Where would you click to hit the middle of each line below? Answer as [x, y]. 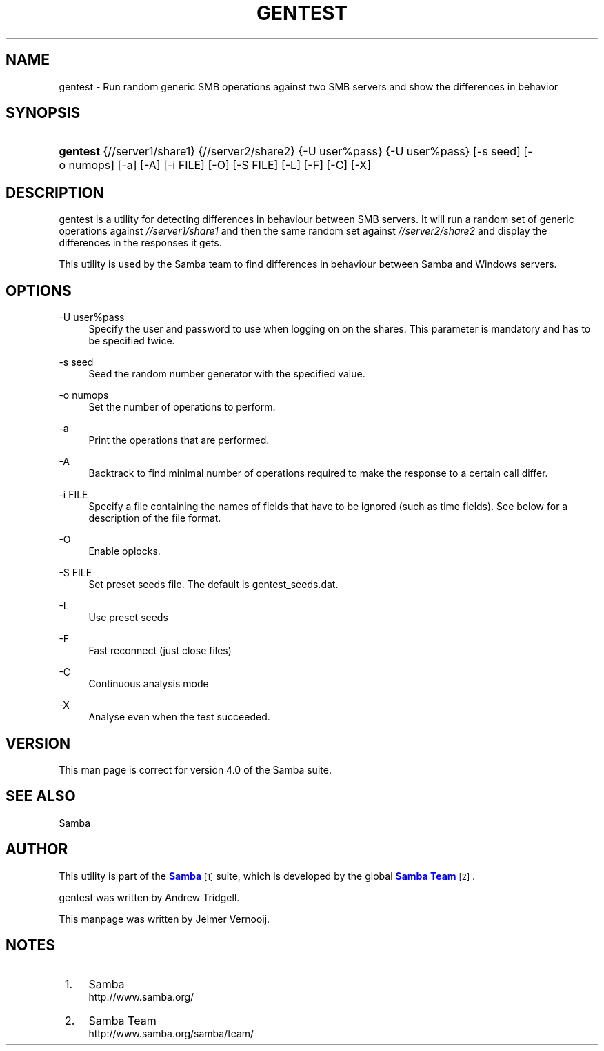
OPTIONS [39, 291]
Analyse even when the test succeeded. [179, 717]
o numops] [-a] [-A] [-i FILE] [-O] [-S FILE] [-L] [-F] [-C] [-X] [215, 165]
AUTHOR [37, 849]
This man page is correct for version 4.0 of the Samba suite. [195, 769]
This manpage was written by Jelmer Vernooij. [164, 919]
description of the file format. [155, 518]
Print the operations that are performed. [179, 440]
